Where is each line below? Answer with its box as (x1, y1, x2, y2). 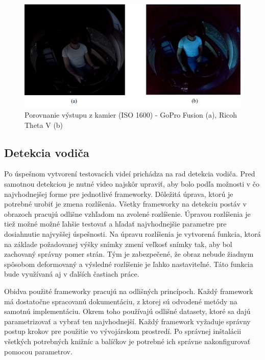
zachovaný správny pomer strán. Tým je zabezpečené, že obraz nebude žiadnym (4, 249, 254, 259)
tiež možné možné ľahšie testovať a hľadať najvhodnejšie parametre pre (4, 218, 227, 229)
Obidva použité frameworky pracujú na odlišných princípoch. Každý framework (4, 285, 253, 296)
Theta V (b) (25, 119, 63, 130)
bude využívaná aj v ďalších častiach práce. (4, 268, 139, 279)
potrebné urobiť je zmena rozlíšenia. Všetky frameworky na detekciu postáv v (4, 198, 247, 209)
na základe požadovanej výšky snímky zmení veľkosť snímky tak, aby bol (4, 238, 232, 249)
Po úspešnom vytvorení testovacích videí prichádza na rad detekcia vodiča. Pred (4, 168, 255, 179)
